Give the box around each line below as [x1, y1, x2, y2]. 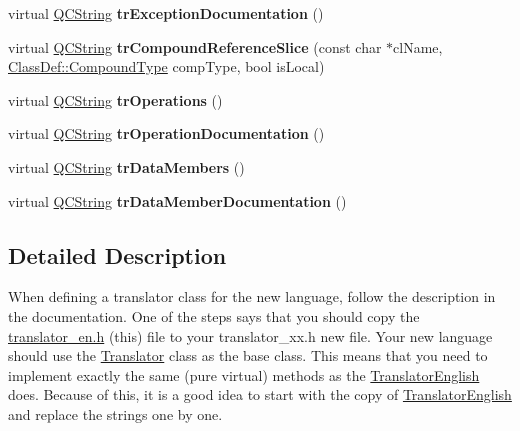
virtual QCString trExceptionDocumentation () [8, 3, 324, 23]
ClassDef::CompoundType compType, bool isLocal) [8, 56, 325, 77]
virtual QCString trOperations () [8, 89, 223, 110]
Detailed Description [8, 239, 227, 270]
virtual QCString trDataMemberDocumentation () [8, 190, 347, 211]
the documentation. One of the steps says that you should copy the [8, 305, 420, 326]
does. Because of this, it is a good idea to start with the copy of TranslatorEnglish [8, 384, 512, 405]
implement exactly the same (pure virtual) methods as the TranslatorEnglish [8, 364, 480, 385]
